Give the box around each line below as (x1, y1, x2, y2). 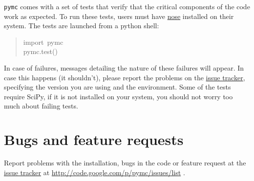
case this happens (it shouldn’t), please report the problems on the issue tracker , (4, 72, 245, 82)
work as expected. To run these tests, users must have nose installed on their (4, 11, 234, 21)
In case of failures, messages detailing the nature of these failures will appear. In (4, 63, 244, 73)
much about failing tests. (4, 101, 78, 111)
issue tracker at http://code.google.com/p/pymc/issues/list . (4, 167, 185, 177)
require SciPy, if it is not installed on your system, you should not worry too (4, 91, 233, 101)
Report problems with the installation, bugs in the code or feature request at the (4, 158, 246, 168)
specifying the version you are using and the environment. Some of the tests (4, 82, 231, 92)
